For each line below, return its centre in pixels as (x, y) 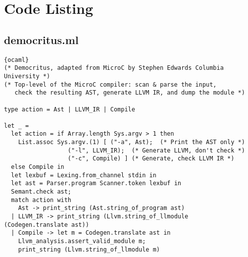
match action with (41, 200)
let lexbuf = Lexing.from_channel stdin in (84, 175)
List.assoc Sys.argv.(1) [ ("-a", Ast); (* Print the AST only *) (131, 142)
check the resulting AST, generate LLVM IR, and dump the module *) (130, 93)
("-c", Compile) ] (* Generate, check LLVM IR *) (151, 159)
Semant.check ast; (41, 192)
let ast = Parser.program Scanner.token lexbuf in (96, 183)
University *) (27, 76)
